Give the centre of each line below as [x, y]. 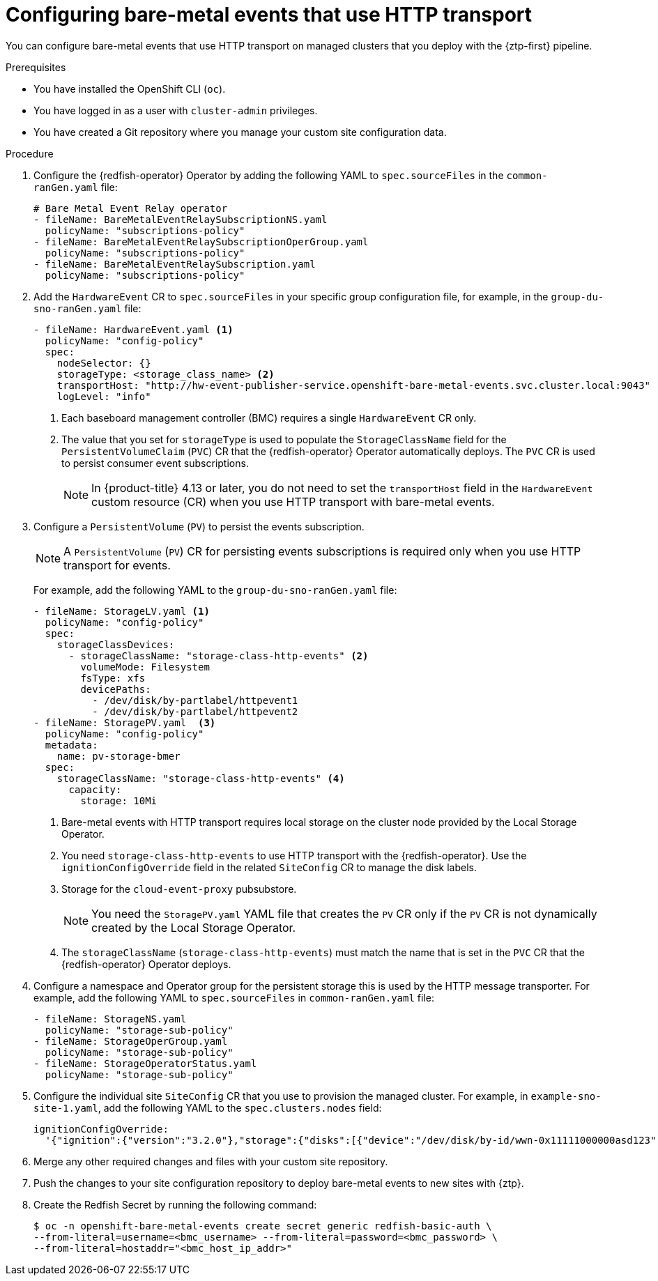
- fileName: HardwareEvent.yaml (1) [133, 329]
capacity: [95, 789]
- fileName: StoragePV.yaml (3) [125, 722]
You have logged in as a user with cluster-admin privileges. [176, 110]
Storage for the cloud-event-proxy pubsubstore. [179, 889]
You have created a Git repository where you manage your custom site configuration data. [240, 132]
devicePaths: [116, 689]
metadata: [71, 745]
